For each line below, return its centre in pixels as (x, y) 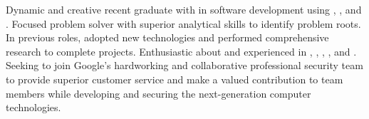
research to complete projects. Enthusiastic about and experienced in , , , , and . (181, 51)
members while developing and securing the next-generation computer (158, 93)
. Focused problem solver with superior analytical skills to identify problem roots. (183, 23)
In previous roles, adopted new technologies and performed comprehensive (167, 37)
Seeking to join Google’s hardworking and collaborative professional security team (184, 65)
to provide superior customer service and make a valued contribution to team (175, 79)
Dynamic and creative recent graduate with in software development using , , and (184, 9)
